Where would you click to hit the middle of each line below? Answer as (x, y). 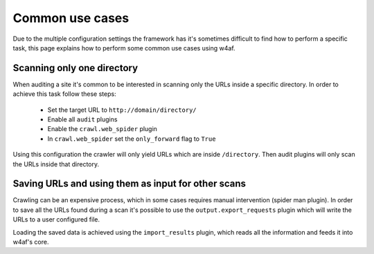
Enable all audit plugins (82, 119)
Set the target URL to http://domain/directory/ (122, 110)
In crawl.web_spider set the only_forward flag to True (132, 139)
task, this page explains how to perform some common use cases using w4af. (124, 48)
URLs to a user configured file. (56, 219)
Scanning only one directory (75, 68)
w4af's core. (31, 242)
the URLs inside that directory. (56, 164)
